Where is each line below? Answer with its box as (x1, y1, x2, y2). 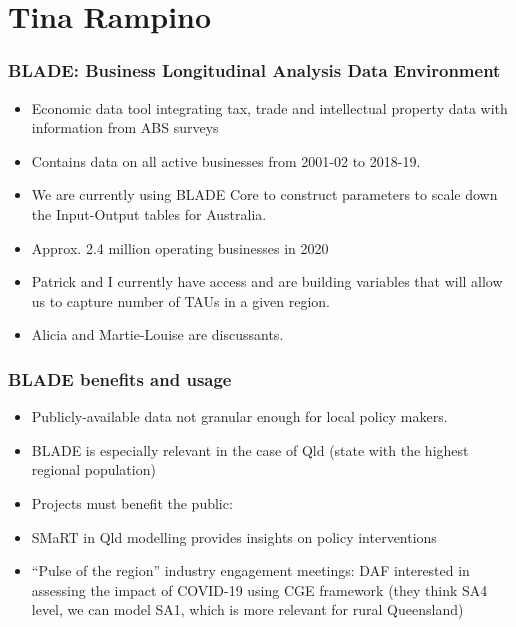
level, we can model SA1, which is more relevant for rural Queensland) (31, 599, 464, 620)
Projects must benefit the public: (31, 492, 233, 513)
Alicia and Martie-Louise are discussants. (31, 324, 284, 345)
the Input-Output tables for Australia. (31, 203, 267, 224)
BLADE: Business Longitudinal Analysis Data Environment (8, 58, 501, 83)
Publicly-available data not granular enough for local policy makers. (31, 406, 448, 427)
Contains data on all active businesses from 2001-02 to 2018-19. (31, 150, 421, 171)
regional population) (31, 459, 156, 480)
